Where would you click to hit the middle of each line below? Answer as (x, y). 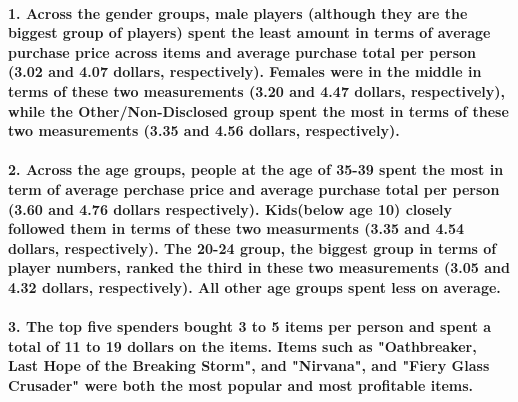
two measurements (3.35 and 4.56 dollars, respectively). (204, 130)
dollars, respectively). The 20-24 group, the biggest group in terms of (252, 247)
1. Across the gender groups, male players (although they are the (238, 12)
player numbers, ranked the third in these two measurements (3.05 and (259, 267)
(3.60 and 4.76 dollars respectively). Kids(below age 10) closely (230, 208)
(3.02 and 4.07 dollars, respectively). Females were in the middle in (245, 71)
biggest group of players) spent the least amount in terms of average (249, 32)
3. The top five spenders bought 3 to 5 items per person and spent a (250, 326)
